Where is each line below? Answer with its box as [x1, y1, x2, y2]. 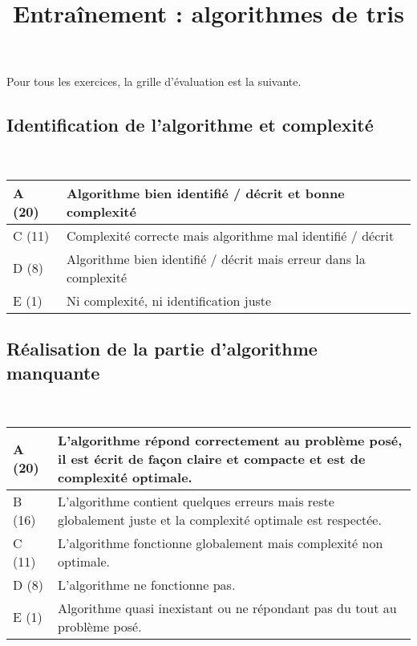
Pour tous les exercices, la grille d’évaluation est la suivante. [6, 73, 302, 90]
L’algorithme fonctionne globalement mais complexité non [58, 533, 383, 552]
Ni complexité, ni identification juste [66, 290, 272, 310]
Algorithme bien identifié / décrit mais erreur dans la [66, 249, 366, 268]
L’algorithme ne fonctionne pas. [58, 575, 236, 594]
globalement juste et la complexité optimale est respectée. [58, 510, 382, 529]
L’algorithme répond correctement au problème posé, [58, 430, 403, 449]
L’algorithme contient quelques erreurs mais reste [58, 491, 334, 510]
